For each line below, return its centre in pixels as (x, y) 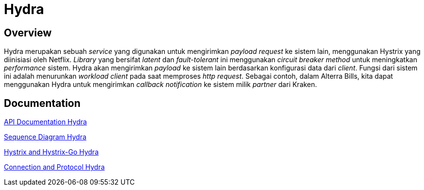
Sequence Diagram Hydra (45, 137)
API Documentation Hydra (45, 122)
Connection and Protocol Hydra (54, 167)
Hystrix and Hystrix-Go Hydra (51, 152)
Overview (28, 33)
